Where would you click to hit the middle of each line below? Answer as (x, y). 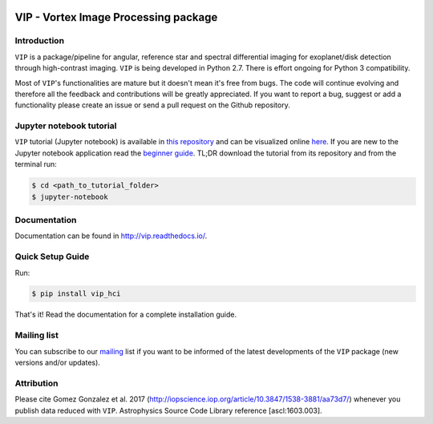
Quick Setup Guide (52, 256)
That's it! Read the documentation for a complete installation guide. (125, 315)
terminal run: (36, 164)
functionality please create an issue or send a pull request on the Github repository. (152, 105)
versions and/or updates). (57, 362)
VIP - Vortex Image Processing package (116, 17)
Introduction (39, 41)
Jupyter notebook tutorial (66, 126)
